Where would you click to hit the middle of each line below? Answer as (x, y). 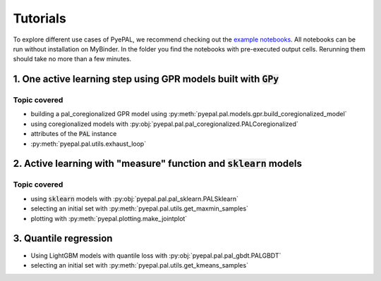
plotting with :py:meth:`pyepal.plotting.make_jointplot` (109, 218)
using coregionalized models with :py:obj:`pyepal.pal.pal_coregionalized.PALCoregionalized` (165, 124)
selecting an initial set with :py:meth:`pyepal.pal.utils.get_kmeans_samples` (139, 265)
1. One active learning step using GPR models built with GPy (146, 79)
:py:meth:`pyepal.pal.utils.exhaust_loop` (89, 144)
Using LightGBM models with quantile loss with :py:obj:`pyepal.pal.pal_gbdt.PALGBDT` (156, 255)
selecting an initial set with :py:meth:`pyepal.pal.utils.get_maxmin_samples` (139, 208)
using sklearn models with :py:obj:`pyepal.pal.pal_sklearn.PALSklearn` (135, 199)
